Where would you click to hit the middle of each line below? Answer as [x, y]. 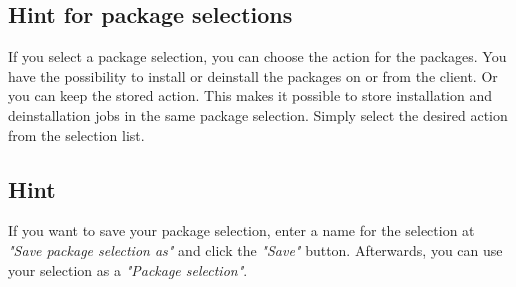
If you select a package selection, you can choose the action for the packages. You [257, 56]
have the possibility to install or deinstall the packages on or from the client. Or [253, 75]
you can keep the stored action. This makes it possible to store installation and [250, 95]
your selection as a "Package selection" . [128, 269]
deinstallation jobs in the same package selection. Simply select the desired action [258, 114]
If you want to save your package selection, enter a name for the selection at [241, 230]
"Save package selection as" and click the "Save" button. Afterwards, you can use [255, 249]
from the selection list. [76, 134]
